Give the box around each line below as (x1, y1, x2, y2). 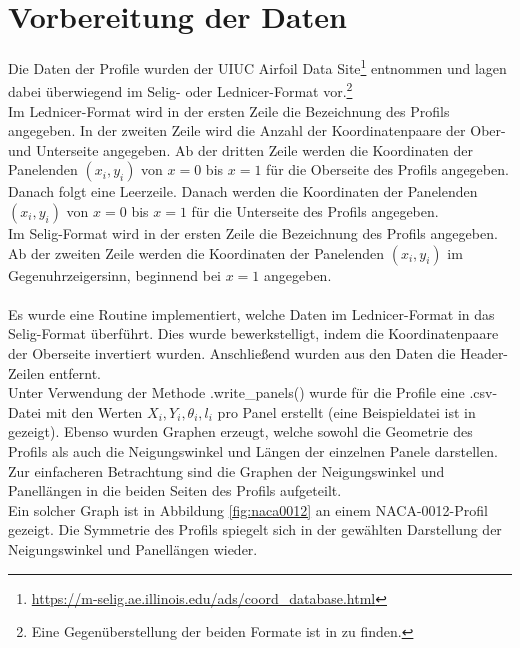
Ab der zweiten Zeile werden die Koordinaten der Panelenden (8, 242, 385, 263)
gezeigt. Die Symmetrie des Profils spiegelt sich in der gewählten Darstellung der (8, 519, 502, 540)
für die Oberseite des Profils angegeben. (266, 159, 509, 180)
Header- (460, 342, 509, 363)
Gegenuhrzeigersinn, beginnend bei (8, 264, 222, 285)
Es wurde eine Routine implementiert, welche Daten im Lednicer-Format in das (8, 303, 495, 324)
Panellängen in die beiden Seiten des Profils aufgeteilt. (8, 480, 342, 501)
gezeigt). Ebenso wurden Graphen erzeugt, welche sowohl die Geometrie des (8, 421, 473, 442)
